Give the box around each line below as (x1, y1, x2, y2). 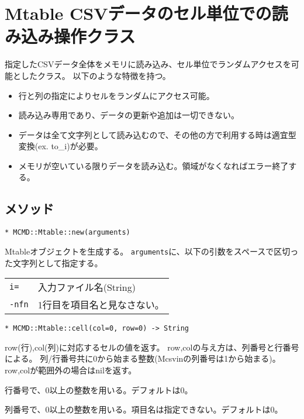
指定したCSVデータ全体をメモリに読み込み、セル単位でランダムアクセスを (5, 58, 291, 70)
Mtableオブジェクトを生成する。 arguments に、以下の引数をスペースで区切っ (5, 245, 299, 257)
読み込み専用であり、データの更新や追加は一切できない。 (18, 109, 240, 121)
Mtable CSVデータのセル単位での (5, 1, 272, 25)
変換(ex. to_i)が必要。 (18, 140, 103, 152)
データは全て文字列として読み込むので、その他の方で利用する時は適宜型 (18, 128, 296, 140)
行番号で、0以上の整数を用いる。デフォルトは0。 (5, 383, 193, 396)
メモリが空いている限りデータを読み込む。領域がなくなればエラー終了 (18, 159, 289, 171)
